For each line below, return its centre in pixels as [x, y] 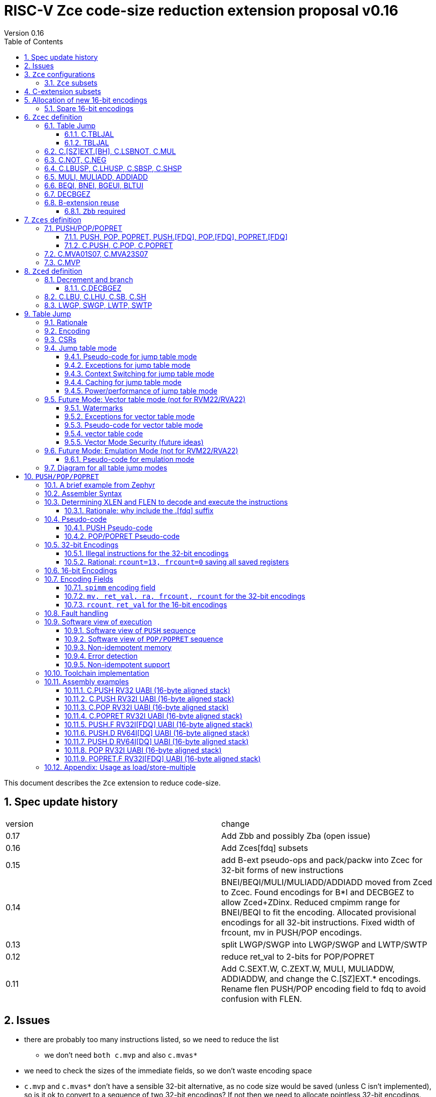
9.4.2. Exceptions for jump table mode [127, 365]
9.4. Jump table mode [80, 348]
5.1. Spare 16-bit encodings [89, 108]
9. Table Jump [48, 314]
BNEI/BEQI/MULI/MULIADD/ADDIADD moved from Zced [327, 882]
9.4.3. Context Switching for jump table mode [140, 373]
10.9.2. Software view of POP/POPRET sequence [144, 639]
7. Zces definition [53, 219]
